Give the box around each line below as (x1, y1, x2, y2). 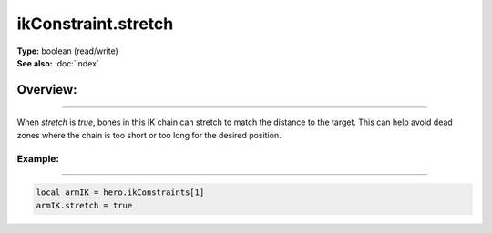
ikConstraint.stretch (16, 14, 174, 34)
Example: (16, 152, 59, 165)
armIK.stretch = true (36, 200, 133, 210)
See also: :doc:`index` (16, 57, 99, 68)
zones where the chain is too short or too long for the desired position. (16, 129, 282, 140)
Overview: (16, 82, 77, 97)
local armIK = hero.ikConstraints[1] (36, 187, 205, 198)
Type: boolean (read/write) (16, 46, 118, 56)
